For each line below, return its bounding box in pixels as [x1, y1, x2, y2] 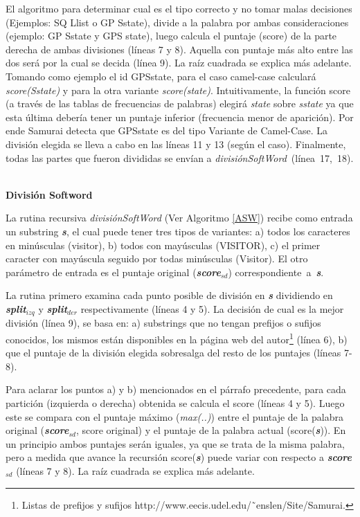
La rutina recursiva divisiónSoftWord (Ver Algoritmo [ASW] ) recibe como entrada [6, 210, 353, 225]
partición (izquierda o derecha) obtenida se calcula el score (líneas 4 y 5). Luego [6, 395, 345, 410]
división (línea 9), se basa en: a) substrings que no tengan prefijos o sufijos [6, 316, 321, 330]
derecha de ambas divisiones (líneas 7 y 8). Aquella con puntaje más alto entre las [6, 42, 353, 56]
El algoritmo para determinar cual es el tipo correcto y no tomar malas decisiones [6, 1, 352, 15]
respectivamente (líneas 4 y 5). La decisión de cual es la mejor [80, 301, 344, 316]
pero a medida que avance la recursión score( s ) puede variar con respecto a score [6, 450, 352, 464]
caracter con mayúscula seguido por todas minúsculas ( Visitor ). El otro [6, 251, 308, 266]
